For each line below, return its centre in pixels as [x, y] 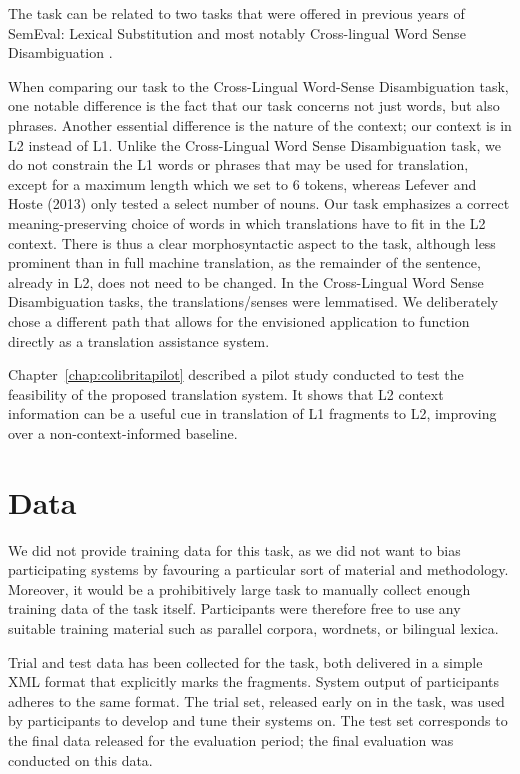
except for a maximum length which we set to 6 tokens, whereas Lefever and [242, 183]
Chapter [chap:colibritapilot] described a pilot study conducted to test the [236, 374]
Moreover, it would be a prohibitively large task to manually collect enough [239, 588]
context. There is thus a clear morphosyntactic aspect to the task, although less [252, 242]
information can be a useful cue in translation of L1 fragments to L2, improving [252, 413]
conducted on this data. [80, 759]
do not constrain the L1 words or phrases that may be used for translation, [238, 164]
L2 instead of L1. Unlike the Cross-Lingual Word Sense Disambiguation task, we [254, 144]
